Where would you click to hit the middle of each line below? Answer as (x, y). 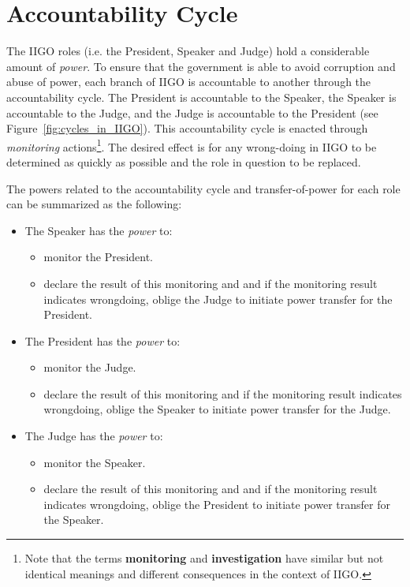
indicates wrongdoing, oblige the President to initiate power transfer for (217, 504)
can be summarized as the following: (94, 204)
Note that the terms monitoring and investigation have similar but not (204, 558)
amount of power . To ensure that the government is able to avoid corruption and (201, 66)
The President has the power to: (102, 340)
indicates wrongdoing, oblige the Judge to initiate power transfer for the (218, 299)
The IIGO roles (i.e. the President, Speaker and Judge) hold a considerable (188, 51)
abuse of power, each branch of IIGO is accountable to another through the (189, 82)
